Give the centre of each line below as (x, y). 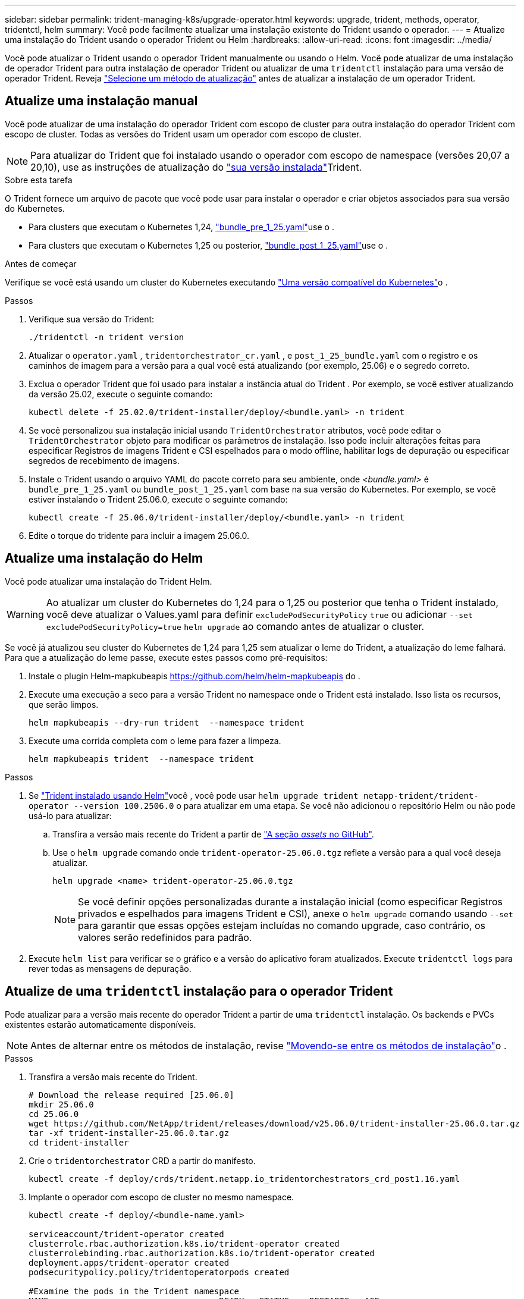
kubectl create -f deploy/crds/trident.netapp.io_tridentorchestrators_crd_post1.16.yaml (244, 1179)
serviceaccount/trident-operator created (126, 1234)
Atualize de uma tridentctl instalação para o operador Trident (199, 991)
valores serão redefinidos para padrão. (165, 937)
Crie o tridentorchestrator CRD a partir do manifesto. (142, 1160)
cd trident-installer (79, 1142)
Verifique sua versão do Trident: (92, 319)
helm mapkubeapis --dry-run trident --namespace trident (167, 722)
